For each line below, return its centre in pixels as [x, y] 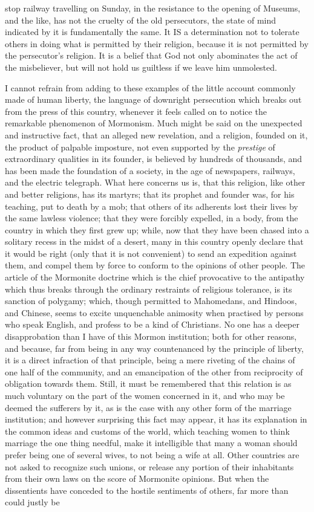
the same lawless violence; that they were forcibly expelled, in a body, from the [152, 218]
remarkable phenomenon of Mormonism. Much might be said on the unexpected [154, 123]
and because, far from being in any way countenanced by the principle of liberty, [154, 348]
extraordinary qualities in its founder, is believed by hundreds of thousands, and [154, 159]
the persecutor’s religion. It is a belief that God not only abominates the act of [151, 55]
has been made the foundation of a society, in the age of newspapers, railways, [150, 170]
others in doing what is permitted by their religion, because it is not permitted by [157, 43]
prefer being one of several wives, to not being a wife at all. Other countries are [152, 454]
